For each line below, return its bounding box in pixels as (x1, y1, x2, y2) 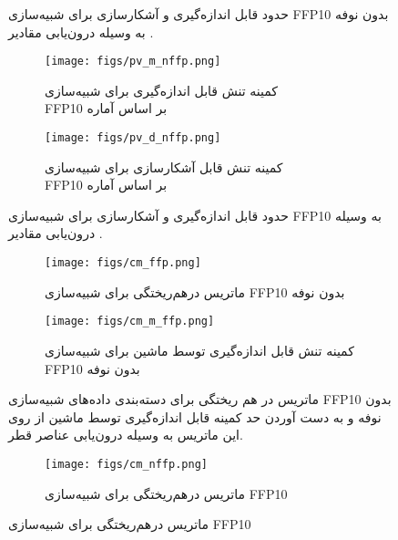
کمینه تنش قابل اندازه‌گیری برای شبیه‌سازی (45, 80, 279, 99)
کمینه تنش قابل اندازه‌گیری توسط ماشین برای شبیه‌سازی (45, 340, 354, 359)
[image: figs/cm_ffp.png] (45, 256, 201, 270)
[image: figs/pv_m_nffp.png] (45, 55, 221, 68)
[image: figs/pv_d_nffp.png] (45, 131, 221, 145)
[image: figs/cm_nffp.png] (45, 457, 208, 471)
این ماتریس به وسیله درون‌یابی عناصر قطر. (8, 425, 243, 444)
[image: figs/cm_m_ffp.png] (45, 315, 215, 328)
